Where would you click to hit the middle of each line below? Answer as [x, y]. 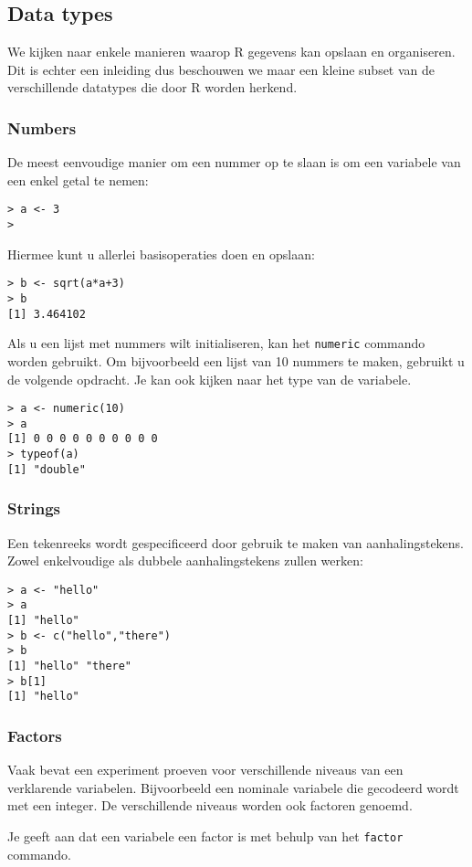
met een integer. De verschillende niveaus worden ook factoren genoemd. [210, 805]
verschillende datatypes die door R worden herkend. [152, 87]
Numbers [42, 127]
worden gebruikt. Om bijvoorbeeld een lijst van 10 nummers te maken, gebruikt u [236, 360]
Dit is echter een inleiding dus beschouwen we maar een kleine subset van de [221, 69]
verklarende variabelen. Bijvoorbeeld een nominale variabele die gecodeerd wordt [233, 787]
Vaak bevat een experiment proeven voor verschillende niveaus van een [205, 770]
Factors [35, 735]
